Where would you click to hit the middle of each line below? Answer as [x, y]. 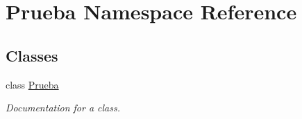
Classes [32, 55]
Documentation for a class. [63, 108]
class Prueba [32, 84]
